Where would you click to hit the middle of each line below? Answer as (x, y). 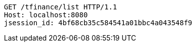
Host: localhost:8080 (46, 15)
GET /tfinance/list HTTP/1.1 (61, 7)
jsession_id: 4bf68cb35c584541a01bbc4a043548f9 (98, 23)
